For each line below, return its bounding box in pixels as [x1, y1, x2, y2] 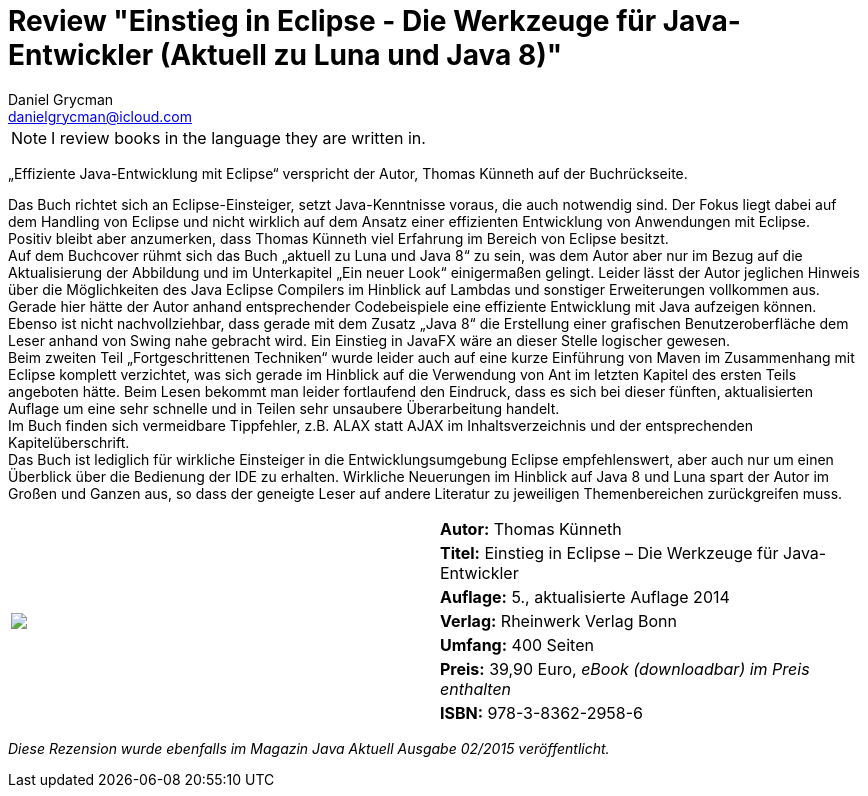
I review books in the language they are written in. [51, 127, 426, 148]
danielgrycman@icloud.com [8, 107, 192, 125]
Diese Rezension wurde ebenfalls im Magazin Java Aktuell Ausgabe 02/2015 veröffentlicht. [8, 739, 610, 757]
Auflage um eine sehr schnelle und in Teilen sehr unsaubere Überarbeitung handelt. [8, 399, 560, 417]
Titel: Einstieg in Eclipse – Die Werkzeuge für [440, 542, 779, 563]
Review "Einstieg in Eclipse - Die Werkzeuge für [8, 4, 657, 38]
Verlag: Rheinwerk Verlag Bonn [440, 610, 677, 631]
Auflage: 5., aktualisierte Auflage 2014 [440, 586, 730, 607]
